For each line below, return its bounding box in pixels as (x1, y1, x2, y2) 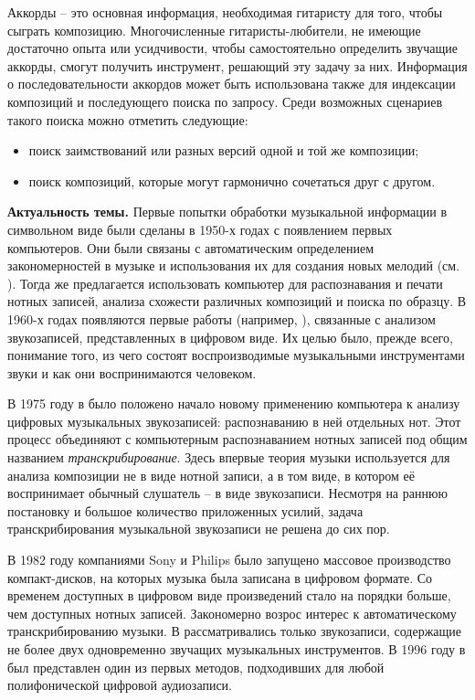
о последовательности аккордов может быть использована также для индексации (7, 74, 456, 93)
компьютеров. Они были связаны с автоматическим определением (7, 238, 375, 257)
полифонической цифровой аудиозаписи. (7, 675, 233, 695)
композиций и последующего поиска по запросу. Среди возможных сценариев (7, 91, 443, 111)
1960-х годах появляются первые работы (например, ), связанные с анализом (7, 309, 436, 328)
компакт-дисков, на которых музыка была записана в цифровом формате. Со (7, 567, 433, 587)
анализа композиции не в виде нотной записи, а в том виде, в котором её (7, 465, 416, 484)
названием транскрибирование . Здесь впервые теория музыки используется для (7, 448, 450, 467)
